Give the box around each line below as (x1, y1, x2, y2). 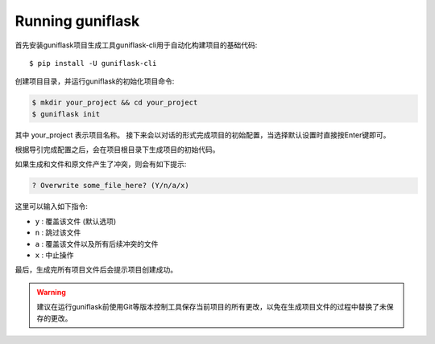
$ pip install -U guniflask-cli (29, 59, 157, 68)
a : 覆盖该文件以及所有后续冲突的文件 (35, 239, 159, 248)
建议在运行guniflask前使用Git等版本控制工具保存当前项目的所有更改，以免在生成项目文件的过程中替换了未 (36, 302, 387, 312)
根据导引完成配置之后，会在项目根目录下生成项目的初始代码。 (14, 145, 220, 154)
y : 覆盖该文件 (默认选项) (35, 216, 117, 226)
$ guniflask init (31, 109, 101, 118)
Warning (36, 287, 66, 297)
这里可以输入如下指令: (14, 202, 89, 211)
